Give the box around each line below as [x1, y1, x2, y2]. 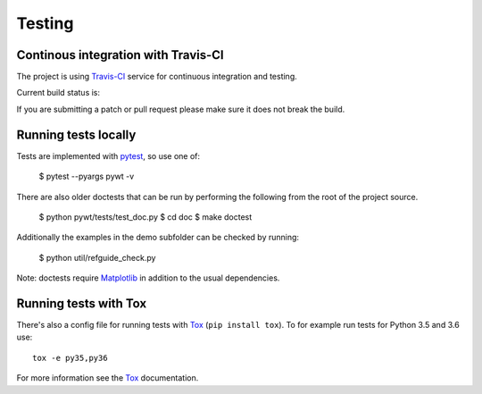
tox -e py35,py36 [32, 353, 108, 363]
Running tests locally [16, 127, 137, 142]
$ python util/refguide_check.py [38, 252, 156, 263]
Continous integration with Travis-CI [16, 47, 224, 63]
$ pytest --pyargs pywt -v [38, 171, 135, 182]
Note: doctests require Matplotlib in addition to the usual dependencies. [16, 272, 280, 283]
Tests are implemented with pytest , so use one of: [16, 150, 201, 161]
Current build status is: [16, 88, 101, 98]
